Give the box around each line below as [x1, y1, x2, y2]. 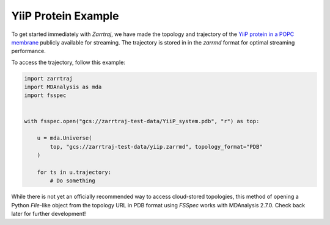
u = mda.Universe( [37, 135, 92, 141]
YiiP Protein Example [11, 9, 119, 23]
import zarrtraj [24, 75, 73, 82]
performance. [11, 48, 46, 55]
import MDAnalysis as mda [24, 84, 102, 91]
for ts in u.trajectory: [37, 169, 112, 176]
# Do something [50, 177, 96, 184]
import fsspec [24, 92, 67, 99]
